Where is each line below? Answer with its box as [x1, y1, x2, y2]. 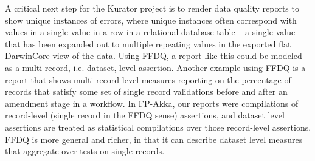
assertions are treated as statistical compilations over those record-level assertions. [5, 120, 311, 133]
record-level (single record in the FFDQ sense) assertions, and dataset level [5, 109, 285, 122]
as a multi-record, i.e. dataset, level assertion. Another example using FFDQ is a [5, 61, 306, 74]
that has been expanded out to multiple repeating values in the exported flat [5, 37, 291, 50]
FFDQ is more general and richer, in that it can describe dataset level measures [5, 132, 303, 145]
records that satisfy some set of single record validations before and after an [5, 85, 288, 98]
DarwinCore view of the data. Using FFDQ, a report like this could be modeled [5, 49, 302, 62]
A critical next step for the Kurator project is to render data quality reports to [5, 2, 299, 14]
